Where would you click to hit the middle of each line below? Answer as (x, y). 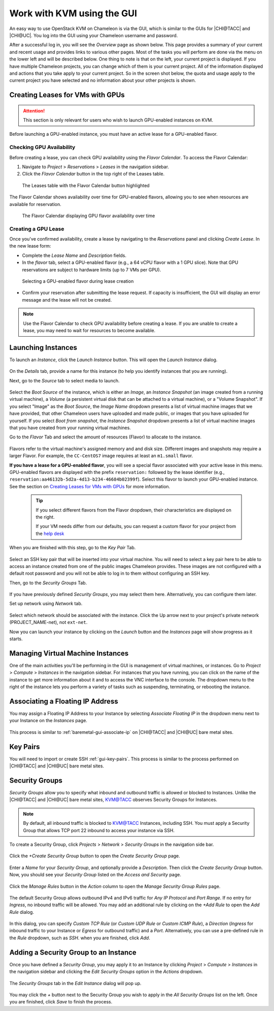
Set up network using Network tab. (46, 604)
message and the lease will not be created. (67, 300)
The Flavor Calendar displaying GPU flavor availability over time (89, 216)
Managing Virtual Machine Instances (69, 653)
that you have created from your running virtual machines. (70, 428)
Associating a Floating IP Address (64, 701)
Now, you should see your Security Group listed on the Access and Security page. (95, 875)
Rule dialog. (22, 912)
